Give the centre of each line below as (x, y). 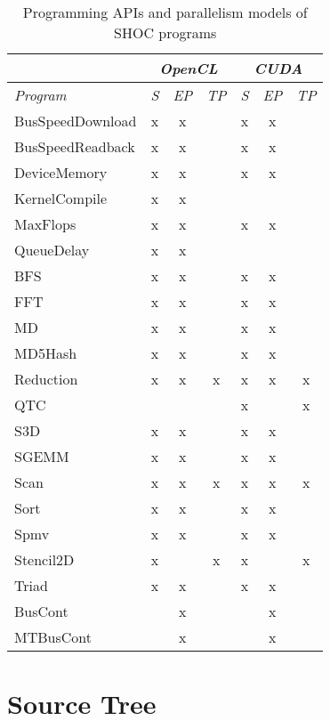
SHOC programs (165, 32)
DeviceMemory (61, 172)
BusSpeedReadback (75, 146)
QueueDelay (52, 250)
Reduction (46, 379)
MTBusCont (53, 637)
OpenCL (189, 68)
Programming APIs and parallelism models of (165, 12)
